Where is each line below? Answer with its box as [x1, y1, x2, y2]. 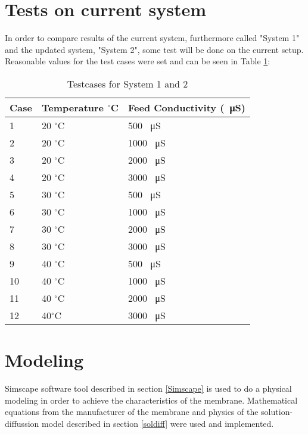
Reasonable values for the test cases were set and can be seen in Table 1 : [5, 55, 270, 67]
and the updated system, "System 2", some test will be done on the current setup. [5, 43, 304, 55]
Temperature [41, 100, 104, 114]
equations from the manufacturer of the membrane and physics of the [5, 405, 259, 418]
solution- [261, 405, 293, 418]
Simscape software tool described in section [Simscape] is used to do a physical [5, 382, 292, 395]
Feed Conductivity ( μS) [127, 100, 245, 114]
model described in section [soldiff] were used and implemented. [41, 417, 274, 429]
